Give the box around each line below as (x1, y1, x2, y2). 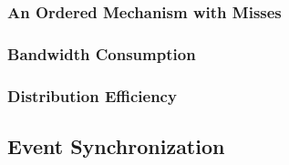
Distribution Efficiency (7, 84, 177, 107)
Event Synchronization (7, 131, 225, 160)
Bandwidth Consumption (7, 42, 196, 65)
